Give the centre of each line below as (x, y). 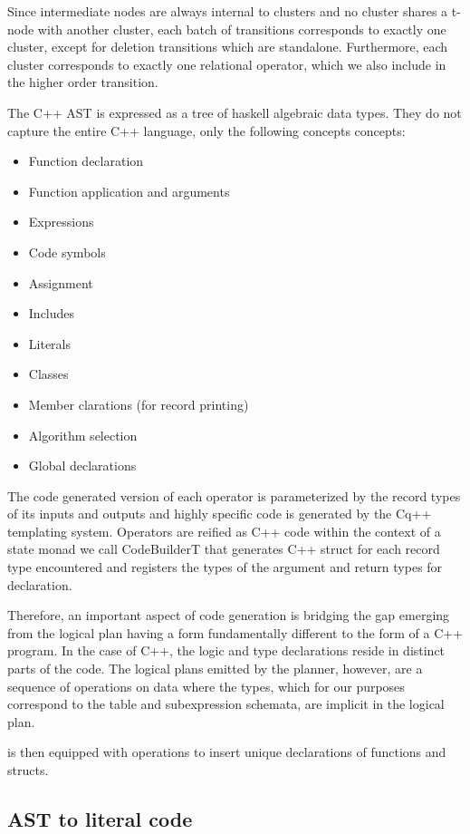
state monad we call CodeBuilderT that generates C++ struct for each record (224, 549)
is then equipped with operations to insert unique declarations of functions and (227, 752)
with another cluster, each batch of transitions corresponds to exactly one (242, 29)
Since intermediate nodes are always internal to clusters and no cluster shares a (228, 11)
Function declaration (86, 161)
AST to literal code (100, 818)
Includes (52, 313)
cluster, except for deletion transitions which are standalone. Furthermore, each (228, 47)
